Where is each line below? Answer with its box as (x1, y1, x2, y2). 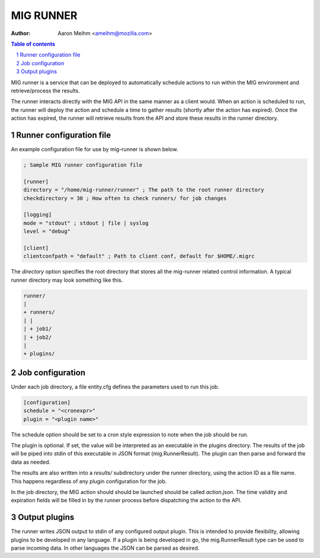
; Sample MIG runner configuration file (23, 161, 142, 168)
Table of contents (11, 40, 56, 47)
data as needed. (11, 458, 51, 465)
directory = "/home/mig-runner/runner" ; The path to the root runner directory (23, 187, 264, 193)
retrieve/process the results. (11, 87, 80, 94)
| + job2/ (23, 334, 52, 340)
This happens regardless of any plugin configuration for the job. (11, 477, 167, 484)
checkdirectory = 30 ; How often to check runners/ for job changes (23, 194, 227, 202)
